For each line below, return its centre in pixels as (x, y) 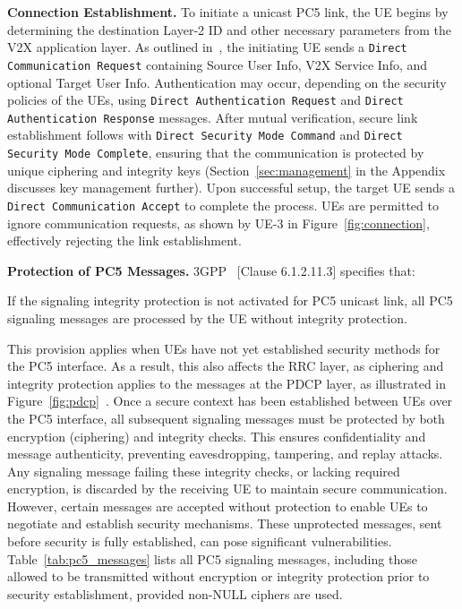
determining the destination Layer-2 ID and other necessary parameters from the (230, 29)
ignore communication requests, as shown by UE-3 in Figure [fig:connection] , (218, 223)
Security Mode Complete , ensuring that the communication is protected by (216, 153)
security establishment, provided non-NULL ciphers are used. (175, 593)
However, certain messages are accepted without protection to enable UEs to (218, 506)
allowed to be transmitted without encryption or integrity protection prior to (218, 576)
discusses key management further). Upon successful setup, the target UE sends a (231, 188)
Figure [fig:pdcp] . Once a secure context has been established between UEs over (230, 401)
